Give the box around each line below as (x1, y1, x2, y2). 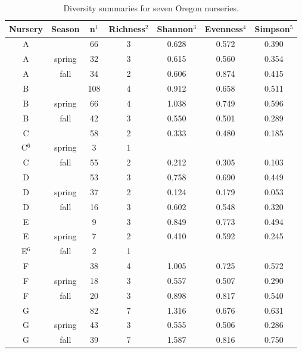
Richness (108, 22, 145, 35)
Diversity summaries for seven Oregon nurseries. (63, 2, 239, 14)
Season (51, 22, 80, 35)
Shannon (157, 22, 194, 35)
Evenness (204, 22, 243, 35)
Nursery (9, 22, 43, 35)
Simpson (254, 22, 290, 35)
